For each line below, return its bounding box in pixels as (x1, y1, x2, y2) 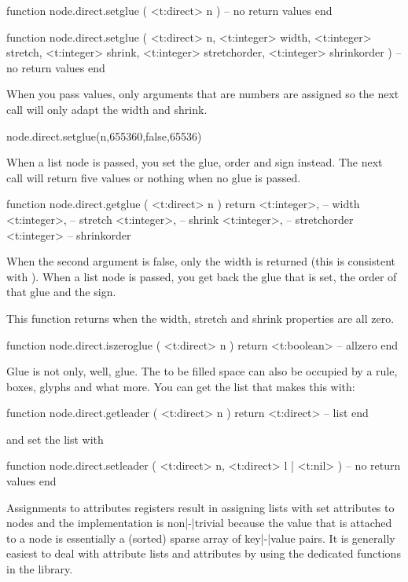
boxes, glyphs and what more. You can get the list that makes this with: (6, 378, 355, 394)
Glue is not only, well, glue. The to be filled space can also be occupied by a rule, (6, 363, 398, 379)
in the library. (6, 561, 73, 577)
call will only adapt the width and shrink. (6, 101, 208, 117)
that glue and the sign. (6, 284, 116, 300)
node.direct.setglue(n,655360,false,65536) (6, 127, 202, 144)
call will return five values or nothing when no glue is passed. (6, 169, 301, 185)
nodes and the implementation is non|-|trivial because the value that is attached (6, 514, 392, 531)
